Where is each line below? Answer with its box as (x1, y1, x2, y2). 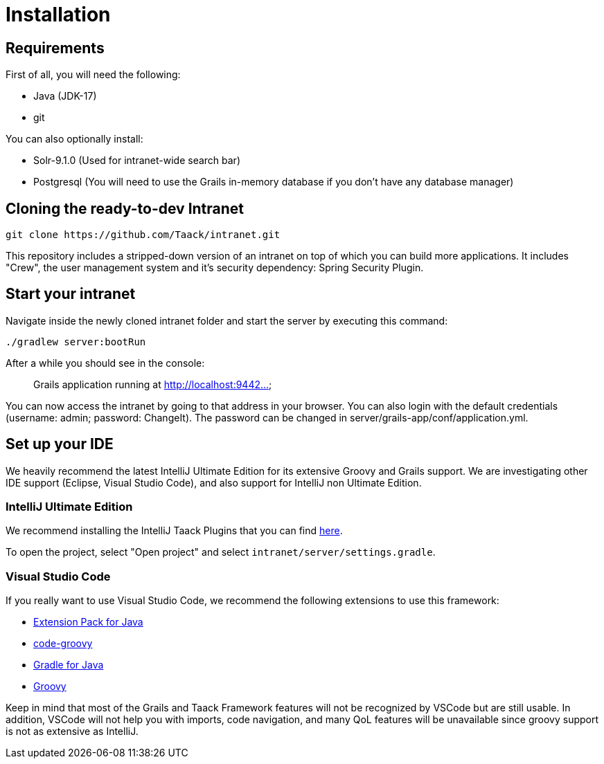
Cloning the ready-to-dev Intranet (6, 199, 245, 217)
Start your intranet (6, 285, 136, 303)
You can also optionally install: (6, 133, 143, 145)
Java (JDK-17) (33, 90, 97, 102)
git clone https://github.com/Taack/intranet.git (6, 229, 281, 241)
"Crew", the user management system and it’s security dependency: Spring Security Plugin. (6, 262, 424, 274)
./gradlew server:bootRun (6, 336, 146, 347)
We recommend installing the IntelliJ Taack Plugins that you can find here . (6, 525, 343, 537)
